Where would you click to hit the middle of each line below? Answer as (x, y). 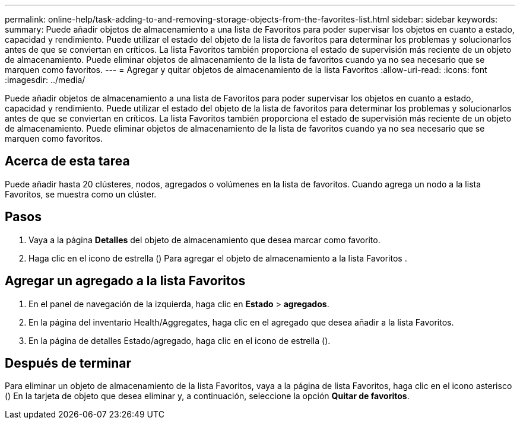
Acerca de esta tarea (67, 161)
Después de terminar (68, 363)
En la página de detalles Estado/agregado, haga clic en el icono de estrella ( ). (180, 340)
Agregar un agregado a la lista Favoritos (125, 281)
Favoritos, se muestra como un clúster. (81, 194)
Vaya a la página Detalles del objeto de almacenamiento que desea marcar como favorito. (204, 240)
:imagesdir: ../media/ (45, 80)
